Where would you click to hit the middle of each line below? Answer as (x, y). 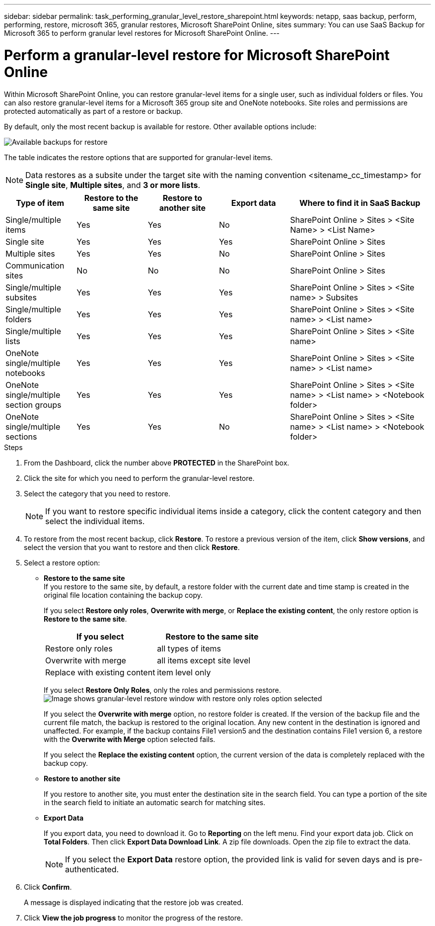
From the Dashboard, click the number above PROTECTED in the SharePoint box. (157, 463)
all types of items (189, 648)
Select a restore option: (62, 562)
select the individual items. (95, 521)
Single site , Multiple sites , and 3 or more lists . (113, 185)
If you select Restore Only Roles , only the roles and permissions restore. (162, 690)
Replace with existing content (100, 672)
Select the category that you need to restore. (97, 493)
